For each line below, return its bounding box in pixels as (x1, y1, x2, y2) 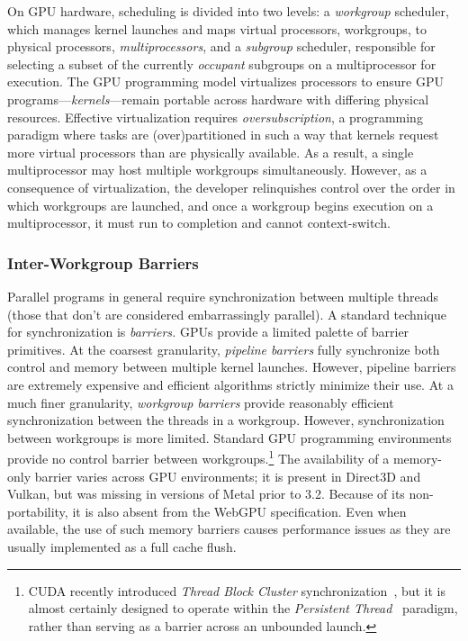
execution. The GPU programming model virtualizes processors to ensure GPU (7, 72, 444, 91)
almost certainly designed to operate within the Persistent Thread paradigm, (28, 599, 458, 618)
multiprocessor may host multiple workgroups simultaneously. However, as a (7, 160, 427, 179)
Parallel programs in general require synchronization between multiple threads (7, 286, 439, 305)
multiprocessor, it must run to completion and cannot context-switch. (7, 213, 391, 232)
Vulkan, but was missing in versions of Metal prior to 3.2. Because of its (7, 484, 405, 503)
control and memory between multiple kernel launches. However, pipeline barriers (7, 357, 456, 376)
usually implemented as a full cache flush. (7, 537, 237, 555)
